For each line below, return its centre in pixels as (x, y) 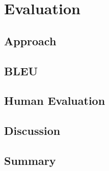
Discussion (32, 131)
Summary (30, 160)
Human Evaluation (55, 101)
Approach (30, 40)
